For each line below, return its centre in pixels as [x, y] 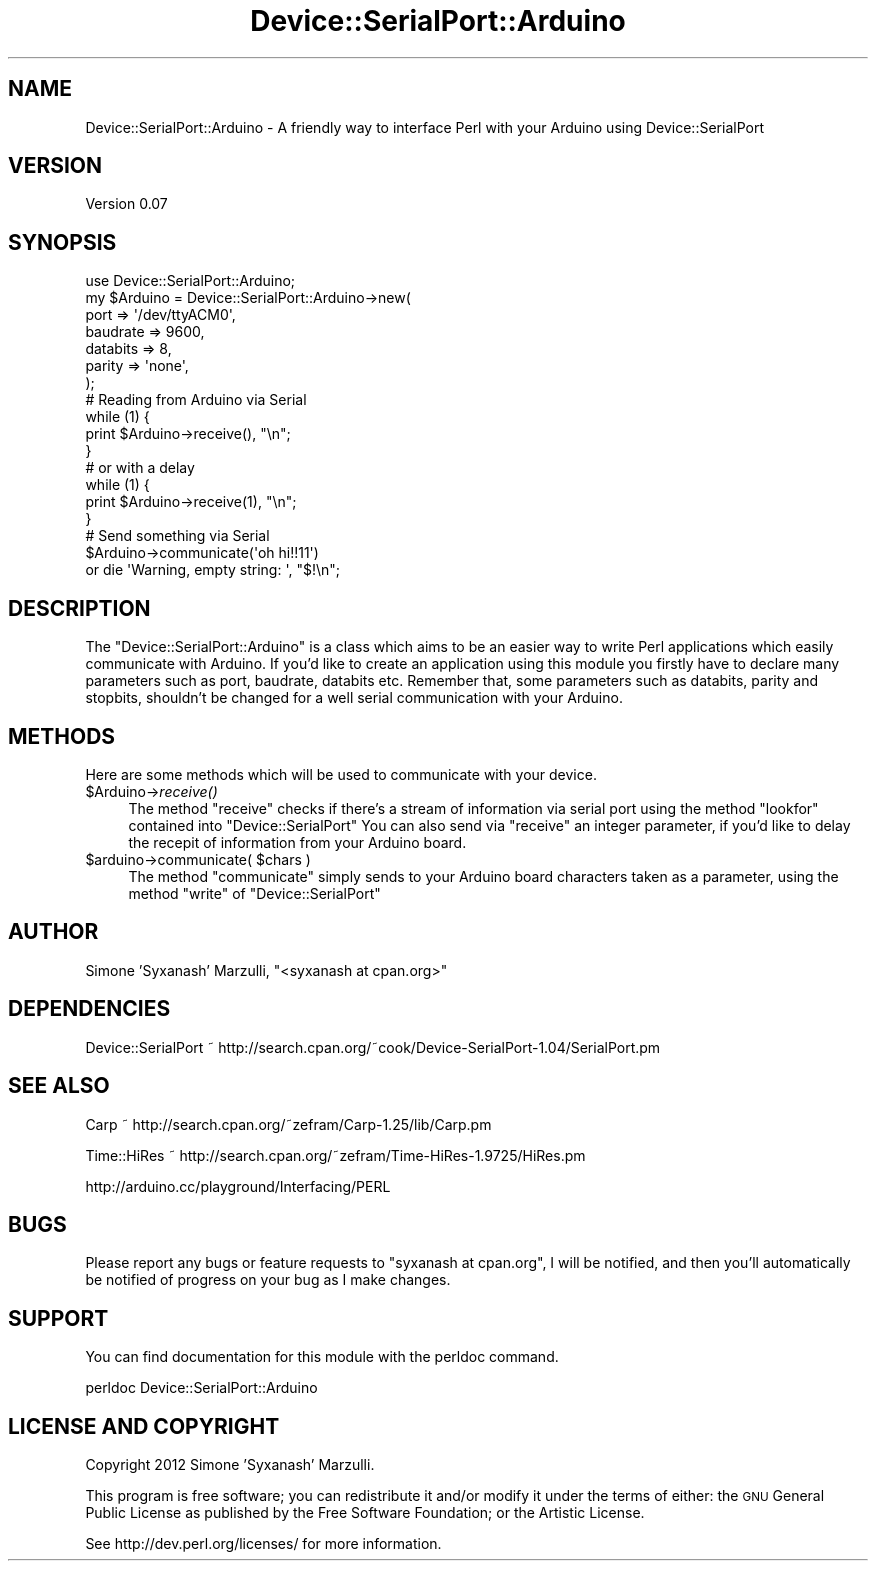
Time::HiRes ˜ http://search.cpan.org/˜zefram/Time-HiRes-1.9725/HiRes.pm [335, 1155]
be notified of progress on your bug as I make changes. [268, 1280]
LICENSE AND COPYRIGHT [144, 1426]
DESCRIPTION [79, 608]
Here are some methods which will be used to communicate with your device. [341, 774]
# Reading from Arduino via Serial [196, 400]
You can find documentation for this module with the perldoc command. [322, 1357]
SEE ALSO [59, 1086]
